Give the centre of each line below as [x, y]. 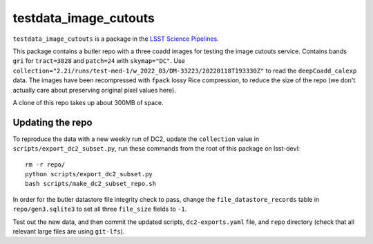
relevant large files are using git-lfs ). [69, 231]
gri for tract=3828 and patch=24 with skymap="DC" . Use [99, 61]
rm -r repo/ [45, 165]
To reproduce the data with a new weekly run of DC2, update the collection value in [136, 139]
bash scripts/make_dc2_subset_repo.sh [91, 184]
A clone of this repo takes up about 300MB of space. [88, 102]
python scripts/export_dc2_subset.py [89, 174]
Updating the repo [52, 122]
